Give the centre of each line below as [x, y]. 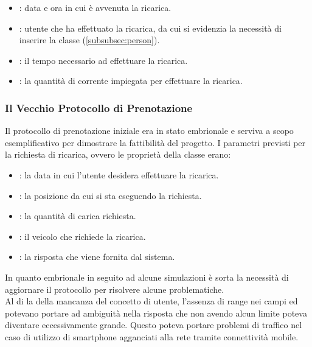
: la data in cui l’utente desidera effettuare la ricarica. [119, 174]
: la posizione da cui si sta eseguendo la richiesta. [110, 195]
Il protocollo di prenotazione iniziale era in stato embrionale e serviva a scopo [149, 131]
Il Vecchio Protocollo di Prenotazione [99, 107]
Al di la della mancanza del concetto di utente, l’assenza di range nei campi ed [151, 301]
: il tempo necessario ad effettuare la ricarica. [103, 60]
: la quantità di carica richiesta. [78, 216]
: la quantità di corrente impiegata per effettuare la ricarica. [131, 81]
